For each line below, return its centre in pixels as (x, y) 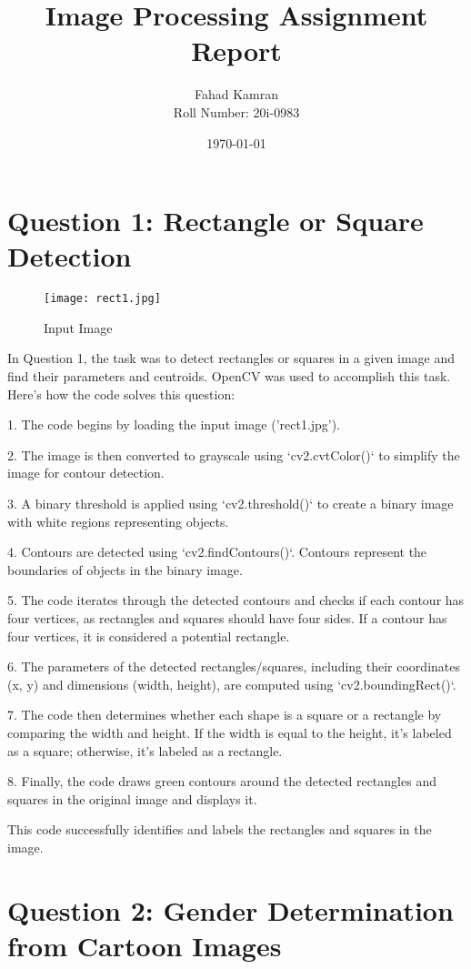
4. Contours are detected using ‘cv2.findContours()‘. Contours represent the (217, 552)
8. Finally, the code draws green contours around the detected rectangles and (222, 781)
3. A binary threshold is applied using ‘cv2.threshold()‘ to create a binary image (230, 504)
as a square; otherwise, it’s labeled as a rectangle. (145, 750)
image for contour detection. (86, 473)
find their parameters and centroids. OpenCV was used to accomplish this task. (229, 376)
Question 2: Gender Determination (230, 909)
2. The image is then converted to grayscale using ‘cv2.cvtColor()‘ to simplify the (234, 454)
